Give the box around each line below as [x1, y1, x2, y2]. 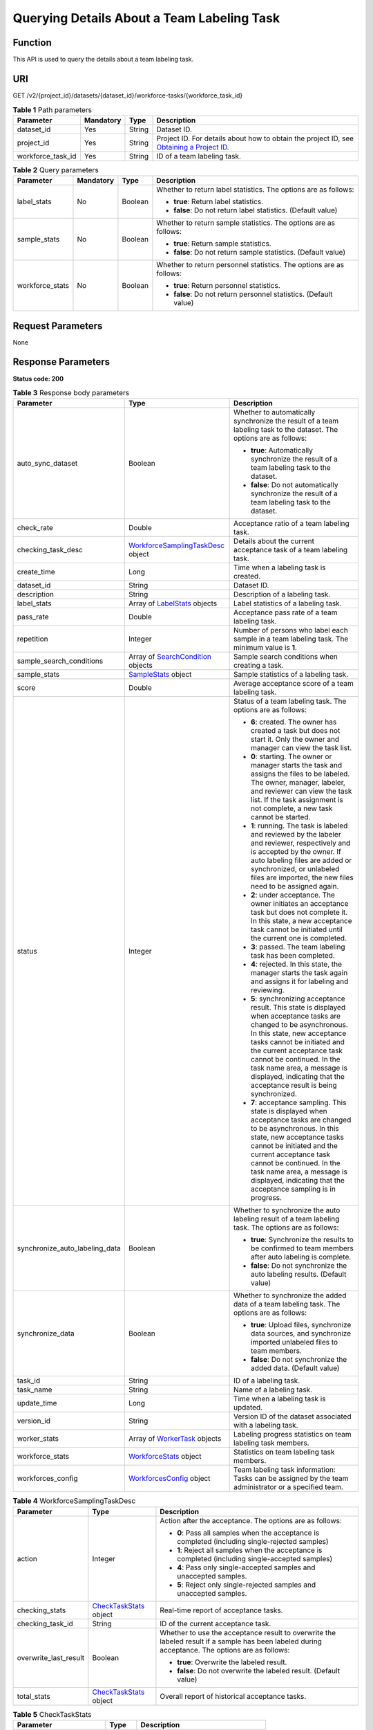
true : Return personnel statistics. [173, 281, 281, 291]
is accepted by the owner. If [251, 847, 342, 857]
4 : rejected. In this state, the [251, 959, 342, 969]
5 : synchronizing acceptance [251, 994, 345, 1003]
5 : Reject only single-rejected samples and [177, 1580, 316, 1590]
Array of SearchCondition [128, 652, 212, 662]
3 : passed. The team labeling [251, 942, 345, 951]
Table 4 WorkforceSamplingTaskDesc [12, 1496, 136, 1506]
